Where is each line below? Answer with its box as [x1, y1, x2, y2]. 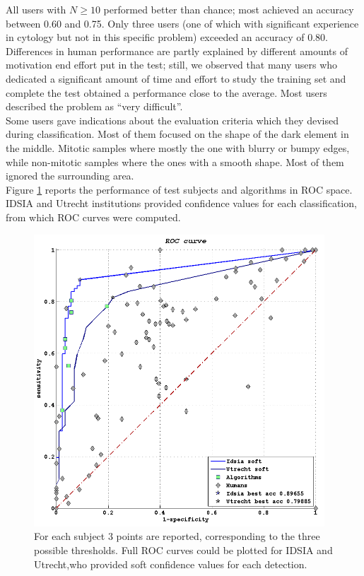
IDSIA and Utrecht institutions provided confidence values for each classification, [6, 196, 357, 211]
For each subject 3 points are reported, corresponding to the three [34, 529, 320, 543]
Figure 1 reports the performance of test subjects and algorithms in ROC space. [6, 182, 353, 196]
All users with [6, 2, 66, 16]
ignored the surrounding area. [6, 168, 134, 183]
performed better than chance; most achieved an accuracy [103, 2, 354, 16]
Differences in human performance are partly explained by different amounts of [6, 43, 348, 58]
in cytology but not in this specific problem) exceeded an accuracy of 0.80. [6, 30, 329, 45]
